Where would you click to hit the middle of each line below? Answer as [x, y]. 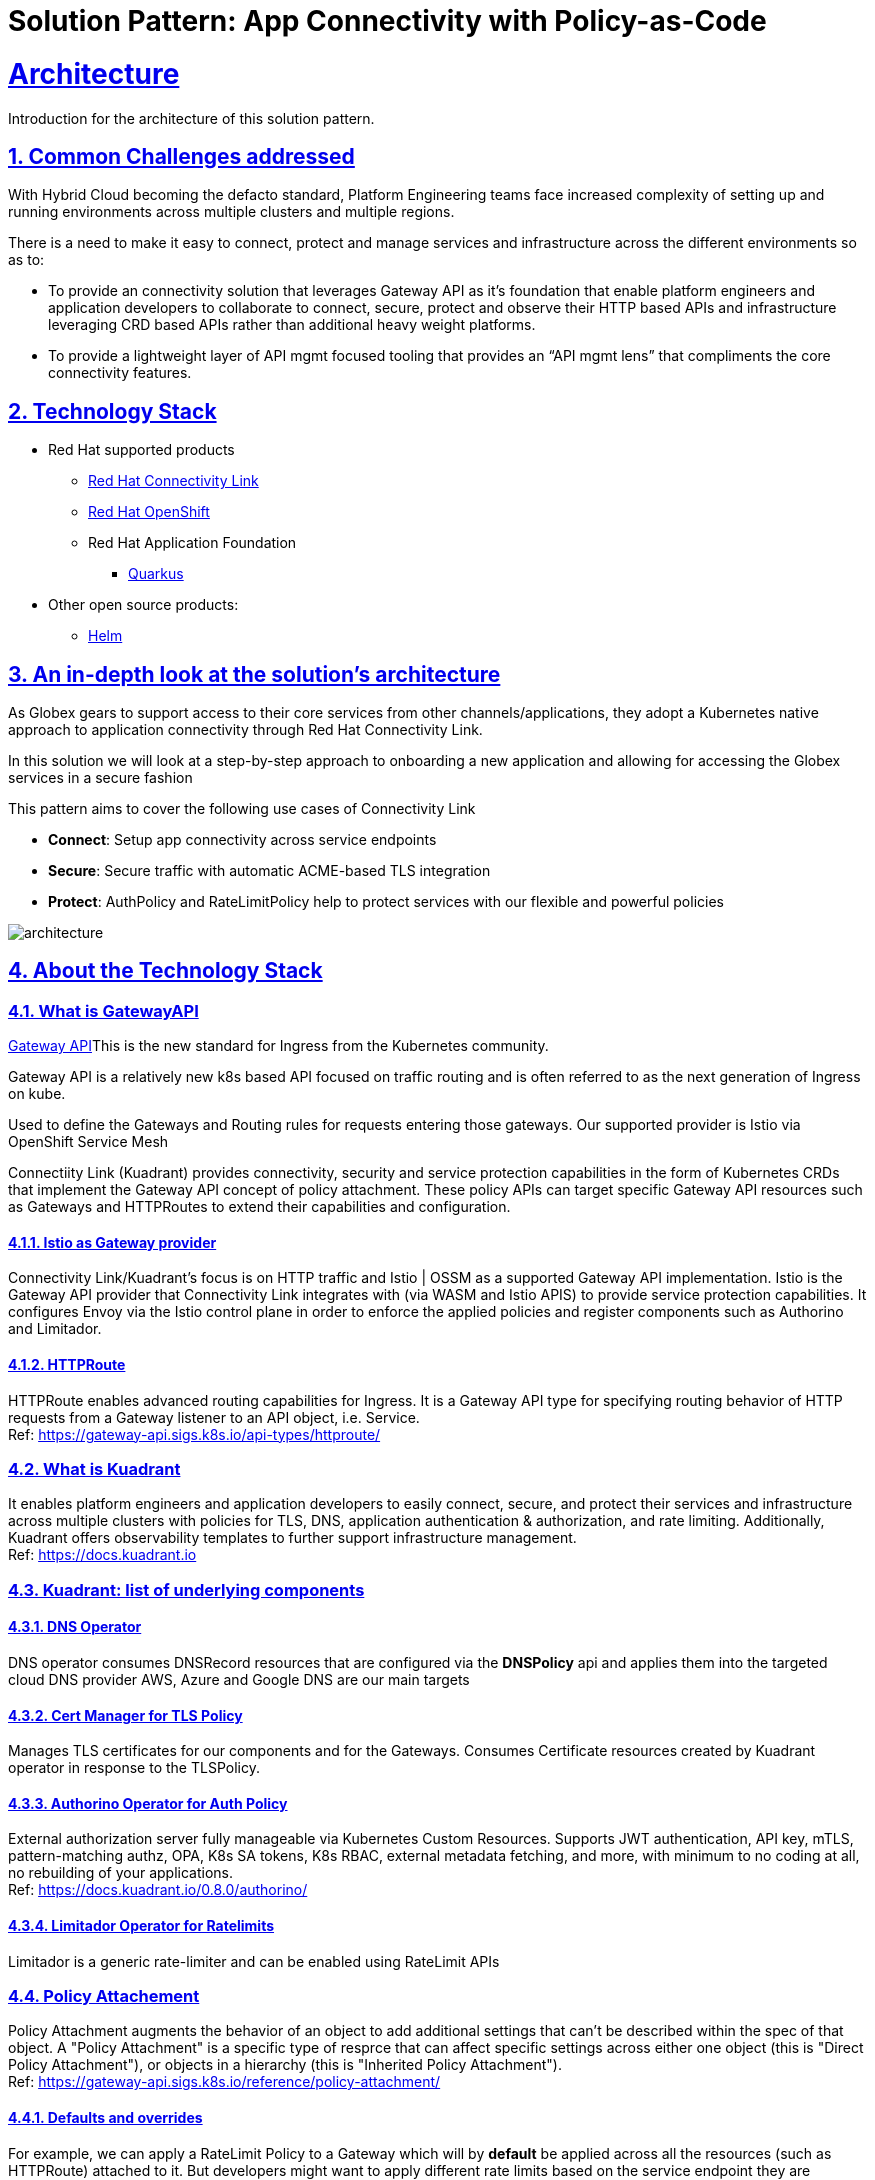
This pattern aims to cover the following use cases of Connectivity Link [242, 809]
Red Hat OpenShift [149, 512]
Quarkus [156, 574]
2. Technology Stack [112, 411]
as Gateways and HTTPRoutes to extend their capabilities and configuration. [259, 1207]
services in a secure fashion [100, 778]
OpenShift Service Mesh [88, 1142]
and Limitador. [55, 1329]
